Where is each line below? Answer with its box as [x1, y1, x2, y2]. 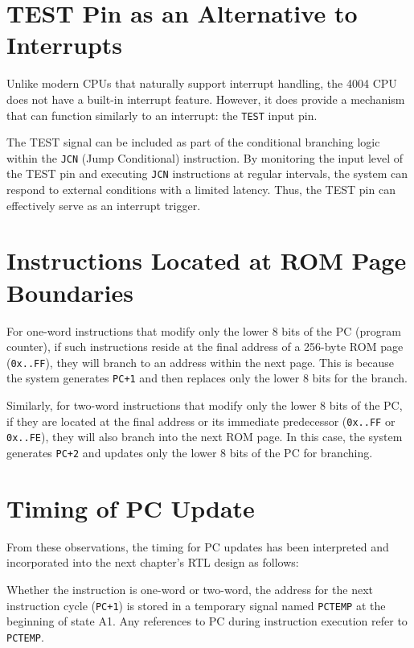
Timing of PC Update [6, 491, 255, 524]
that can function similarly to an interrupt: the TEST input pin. [6, 106, 318, 123]
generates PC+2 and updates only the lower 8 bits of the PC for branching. [6, 444, 373, 460]
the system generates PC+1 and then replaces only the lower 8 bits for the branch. [6, 369, 408, 386]
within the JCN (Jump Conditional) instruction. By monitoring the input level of [6, 149, 404, 166]
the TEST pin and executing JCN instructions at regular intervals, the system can [6, 165, 408, 182]
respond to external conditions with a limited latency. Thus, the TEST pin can [6, 181, 396, 198]
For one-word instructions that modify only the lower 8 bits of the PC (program [6, 322, 401, 339]
